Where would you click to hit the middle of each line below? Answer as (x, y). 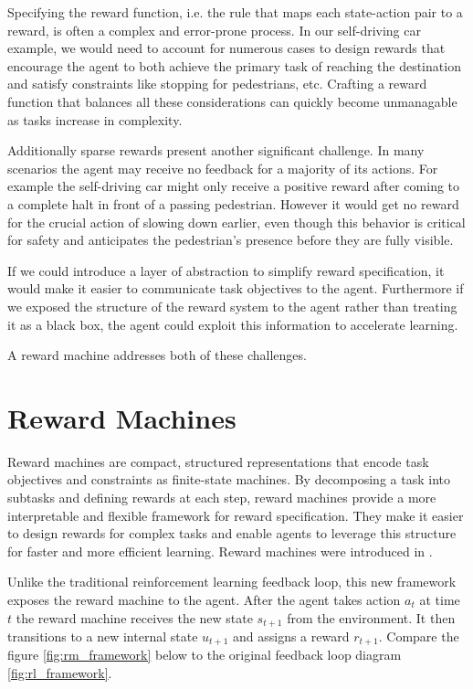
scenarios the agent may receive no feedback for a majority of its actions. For (223, 168)
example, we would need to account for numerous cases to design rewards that (226, 48)
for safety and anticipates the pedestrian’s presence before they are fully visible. (231, 240)
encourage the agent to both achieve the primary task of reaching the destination (234, 65)
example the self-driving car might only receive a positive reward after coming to (234, 186)
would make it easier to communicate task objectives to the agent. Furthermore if (236, 288)
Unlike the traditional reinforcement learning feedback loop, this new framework (232, 582)
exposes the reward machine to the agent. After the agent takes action (204, 599)
